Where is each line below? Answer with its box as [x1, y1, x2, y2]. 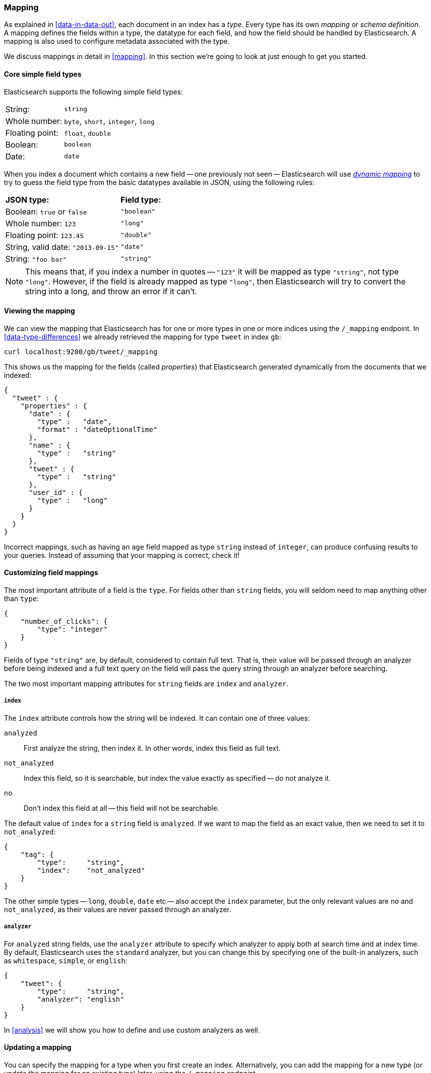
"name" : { [29, 441, 70, 449]
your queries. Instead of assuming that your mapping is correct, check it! [4, 551, 240, 559]
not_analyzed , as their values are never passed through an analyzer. [4, 905, 231, 914]
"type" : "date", [37, 417, 112, 426]
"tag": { [20, 850, 54, 858]
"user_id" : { [29, 488, 83, 496]
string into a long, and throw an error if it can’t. [25, 286, 197, 296]
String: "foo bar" [5, 253, 67, 264]
